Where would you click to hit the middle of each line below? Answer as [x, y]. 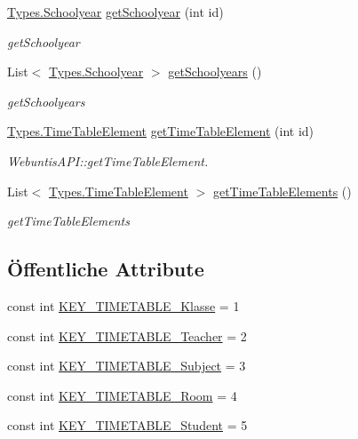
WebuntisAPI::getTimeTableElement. [108, 160]
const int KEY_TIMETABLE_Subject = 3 [127, 366]
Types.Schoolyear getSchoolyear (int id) [115, 12]
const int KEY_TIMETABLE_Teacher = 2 [127, 335]
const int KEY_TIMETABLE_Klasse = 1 [123, 305]
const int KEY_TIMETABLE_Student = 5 [127, 425]
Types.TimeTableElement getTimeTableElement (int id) [161, 131]
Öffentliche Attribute [106, 269]
